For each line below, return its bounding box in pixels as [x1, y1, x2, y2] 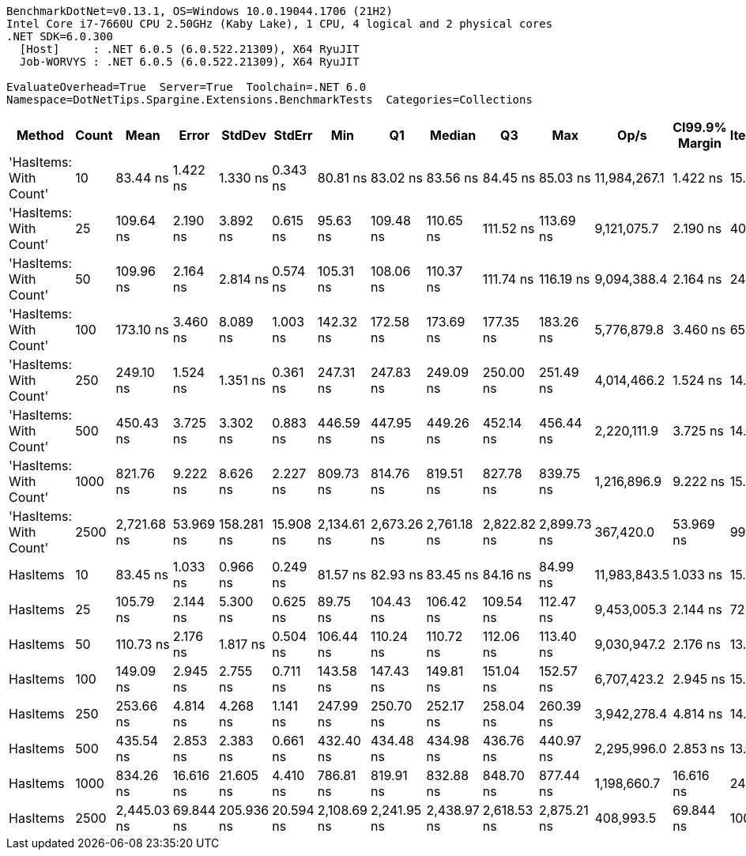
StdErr [273, 127, 313, 143]
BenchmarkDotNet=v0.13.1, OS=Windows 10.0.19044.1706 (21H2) [6, 5, 393, 17]
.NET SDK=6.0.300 [6, 30, 113, 43]
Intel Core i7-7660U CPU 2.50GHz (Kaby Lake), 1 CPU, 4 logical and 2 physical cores [6, 17, 553, 30]
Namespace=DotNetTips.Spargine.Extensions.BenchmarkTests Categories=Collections [6, 93, 533, 106]
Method [16, 127, 65, 143]
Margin [678, 135, 722, 151]
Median [430, 127, 477, 143]
